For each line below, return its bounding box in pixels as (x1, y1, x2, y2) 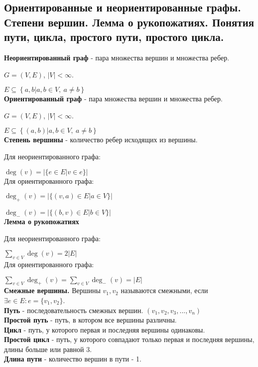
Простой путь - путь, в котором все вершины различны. (4, 315, 177, 325)
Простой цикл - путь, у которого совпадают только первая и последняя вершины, (4, 334, 255, 345)
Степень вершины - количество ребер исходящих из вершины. (4, 134, 198, 145)
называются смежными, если (121, 285, 208, 296)
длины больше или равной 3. (4, 344, 92, 354)
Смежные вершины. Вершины (4, 285, 101, 296)
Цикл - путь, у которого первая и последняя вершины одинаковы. (4, 324, 205, 335)
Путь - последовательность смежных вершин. (4, 305, 143, 315)
